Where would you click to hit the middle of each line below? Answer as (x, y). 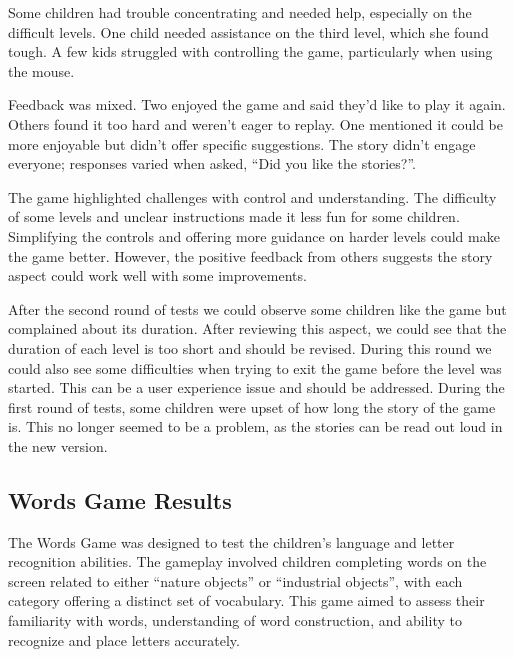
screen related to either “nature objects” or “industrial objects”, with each (235, 580)
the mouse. (41, 70)
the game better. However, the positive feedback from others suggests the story (250, 255)
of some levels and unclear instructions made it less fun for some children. (234, 216)
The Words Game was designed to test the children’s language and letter (231, 541)
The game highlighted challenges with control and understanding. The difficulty (252, 196)
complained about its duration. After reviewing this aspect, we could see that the (257, 328)
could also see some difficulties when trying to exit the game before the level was (255, 367)
